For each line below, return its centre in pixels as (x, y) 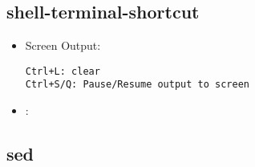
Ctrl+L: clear (63, 71)
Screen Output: (63, 45)
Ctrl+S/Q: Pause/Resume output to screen (137, 85)
